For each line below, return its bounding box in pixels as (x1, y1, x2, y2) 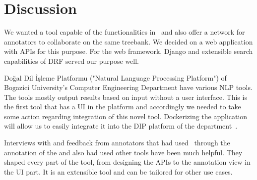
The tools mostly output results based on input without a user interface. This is (4, 91, 247, 102)
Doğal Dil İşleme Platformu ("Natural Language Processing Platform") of (4, 72, 227, 83)
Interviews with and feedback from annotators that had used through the (4, 137, 230, 148)
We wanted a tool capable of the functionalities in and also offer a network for (4, 27, 245, 37)
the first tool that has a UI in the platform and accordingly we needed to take (4, 101, 241, 112)
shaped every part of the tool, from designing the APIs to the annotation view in (4, 157, 251, 167)
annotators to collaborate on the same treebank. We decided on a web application (4, 36, 253, 46)
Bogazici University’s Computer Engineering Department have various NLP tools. (4, 82, 253, 92)
